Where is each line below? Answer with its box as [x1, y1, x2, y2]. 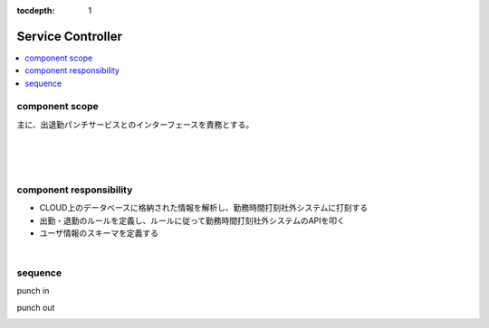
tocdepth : [16, 5, 55, 15]
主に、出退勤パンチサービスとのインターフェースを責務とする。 [16, 118, 254, 130]
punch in [16, 286, 50, 296]
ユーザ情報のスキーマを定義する [39, 227, 158, 239]
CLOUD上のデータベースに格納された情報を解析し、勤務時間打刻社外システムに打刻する [39, 202, 369, 213]
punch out [16, 302, 55, 313]
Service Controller [16, 28, 122, 44]
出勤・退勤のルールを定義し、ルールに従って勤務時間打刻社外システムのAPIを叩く [39, 215, 346, 226]
